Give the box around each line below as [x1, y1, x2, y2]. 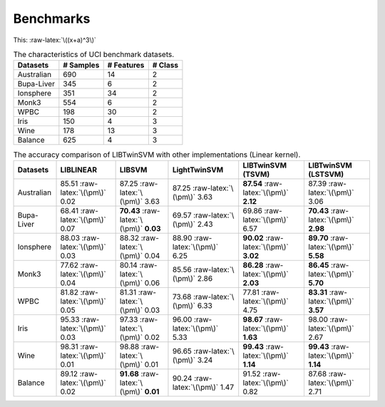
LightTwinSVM [172, 165, 224, 175]
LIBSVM [119, 165, 148, 175]
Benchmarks [13, 11, 91, 26]
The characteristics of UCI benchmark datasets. [13, 50, 175, 60]
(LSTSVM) [307, 169, 344, 179]
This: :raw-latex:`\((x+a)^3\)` [13, 36, 96, 44]
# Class [152, 61, 178, 71]
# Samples [63, 61, 100, 71]
